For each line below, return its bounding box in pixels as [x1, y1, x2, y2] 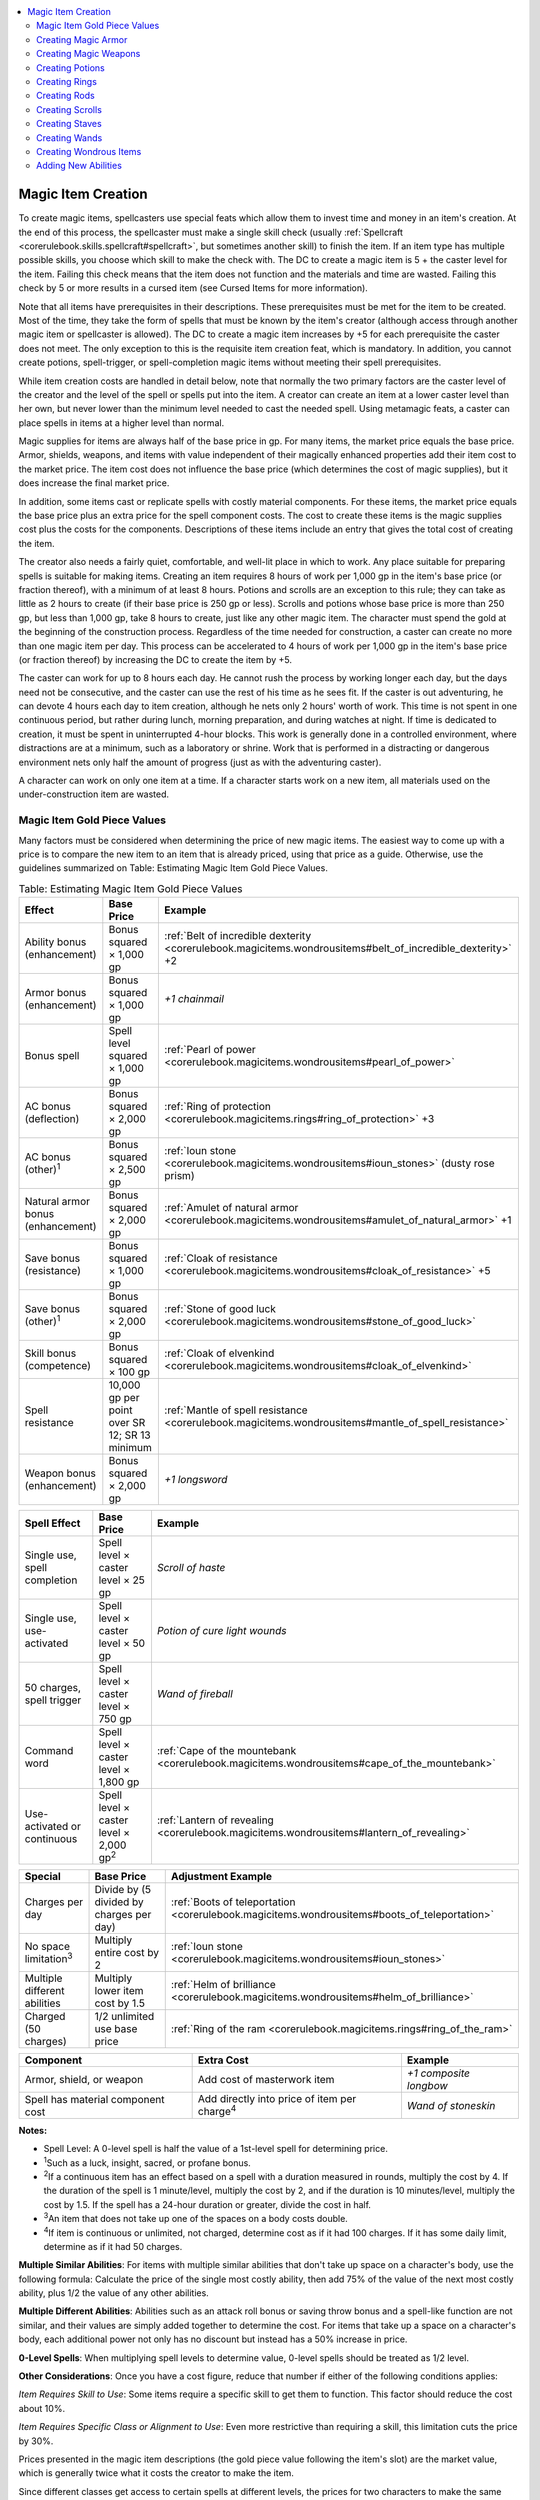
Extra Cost [197, 2053, 249, 2067]
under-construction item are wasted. [18, 788, 170, 800]
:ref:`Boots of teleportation [170, 1895, 296, 1909]
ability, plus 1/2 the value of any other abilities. [18, 2287, 209, 2299]
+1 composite [406, 2066, 470, 2080]
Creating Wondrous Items [36, 145, 142, 157]
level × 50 [98, 1636, 145, 1650]
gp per [108, 1391, 140, 1405]
